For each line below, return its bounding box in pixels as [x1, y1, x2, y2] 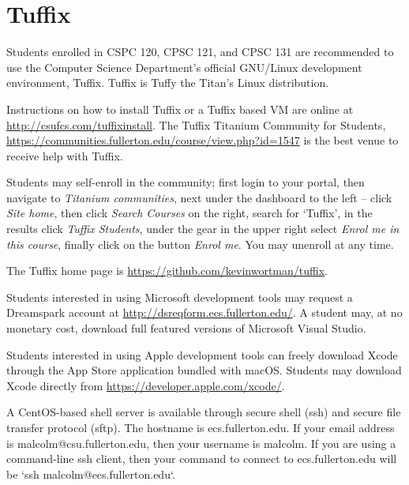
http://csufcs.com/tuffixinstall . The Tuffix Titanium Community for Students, [6, 116, 386, 133]
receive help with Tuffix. [6, 147, 123, 164]
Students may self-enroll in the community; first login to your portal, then [6, 174, 365, 190]
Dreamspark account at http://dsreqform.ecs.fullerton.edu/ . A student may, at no [6, 304, 403, 321]
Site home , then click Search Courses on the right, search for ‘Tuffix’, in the [6, 205, 373, 221]
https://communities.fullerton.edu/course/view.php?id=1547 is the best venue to [6, 132, 399, 149]
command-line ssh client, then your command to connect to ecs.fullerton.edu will [6, 450, 397, 467]
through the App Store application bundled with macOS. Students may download [6, 362, 402, 378]
